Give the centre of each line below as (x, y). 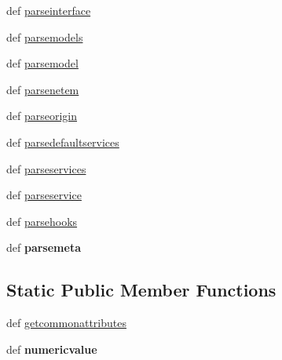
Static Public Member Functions (141, 290)
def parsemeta (44, 247)
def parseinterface (49, 10)
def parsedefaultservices (63, 142)
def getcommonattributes (66, 323)
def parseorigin (42, 116)
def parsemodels (45, 36)
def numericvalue (52, 349)
